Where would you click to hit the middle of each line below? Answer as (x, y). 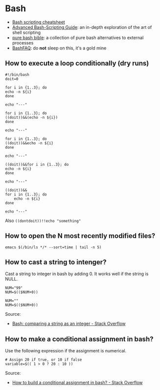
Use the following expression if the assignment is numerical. (66, 351)
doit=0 (12, 79)
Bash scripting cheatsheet (38, 22)
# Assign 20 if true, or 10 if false (44, 360)
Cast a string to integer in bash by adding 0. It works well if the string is (77, 274)
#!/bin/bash (17, 75)
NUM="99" (14, 288)
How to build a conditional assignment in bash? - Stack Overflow (77, 383)
